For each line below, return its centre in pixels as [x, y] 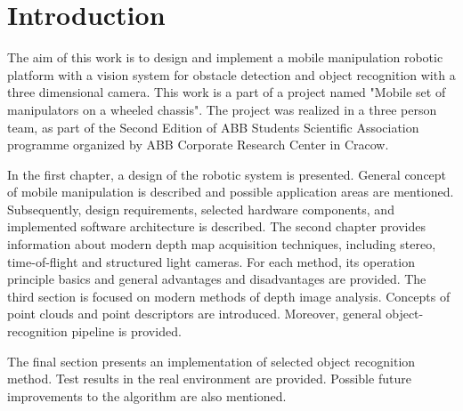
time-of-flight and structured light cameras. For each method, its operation [211, 261]
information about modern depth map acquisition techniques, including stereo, [222, 244]
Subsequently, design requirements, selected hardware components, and [201, 209]
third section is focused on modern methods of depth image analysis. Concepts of [229, 296]
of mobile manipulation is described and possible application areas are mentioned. [231, 192]
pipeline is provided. [126, 331]
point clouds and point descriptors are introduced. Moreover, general [195, 314]
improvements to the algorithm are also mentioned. [147, 395]
